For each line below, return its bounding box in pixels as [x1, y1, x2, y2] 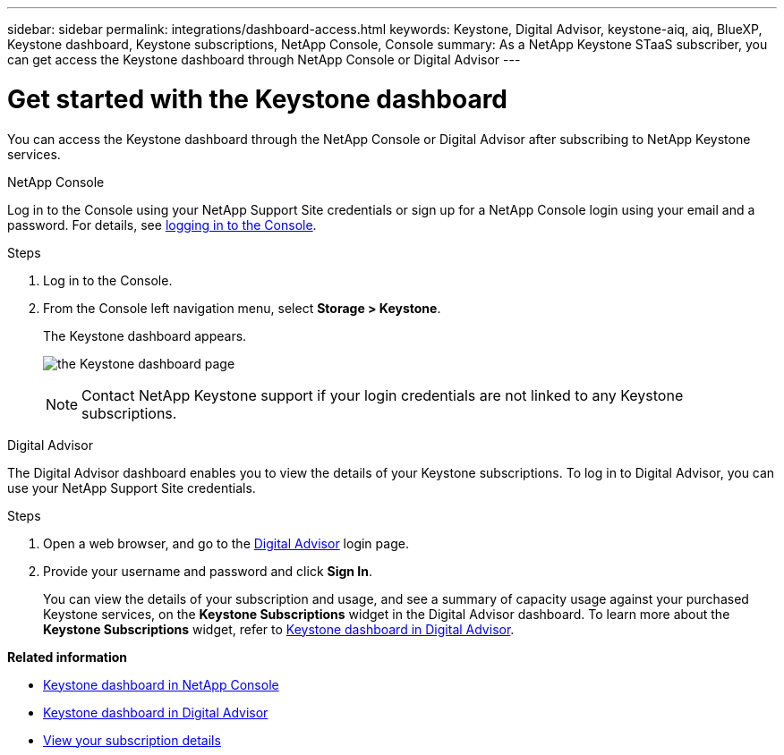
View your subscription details [43, 732, 221, 748]
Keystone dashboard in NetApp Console [43, 676, 279, 692]
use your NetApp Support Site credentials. [7, 479, 256, 496]
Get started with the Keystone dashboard [7, 83, 508, 115]
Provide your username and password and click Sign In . [43, 563, 373, 579]
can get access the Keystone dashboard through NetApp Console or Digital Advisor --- [7, 52, 521, 67]
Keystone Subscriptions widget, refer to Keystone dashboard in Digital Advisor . [43, 621, 515, 637]
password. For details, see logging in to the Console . [7, 216, 317, 233]
